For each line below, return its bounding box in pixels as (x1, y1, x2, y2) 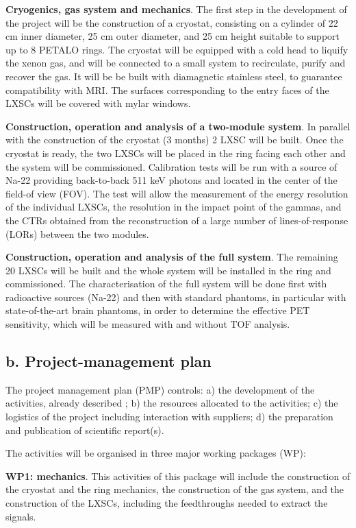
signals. (5, 509, 36, 523)
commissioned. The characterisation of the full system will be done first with (5, 276, 327, 291)
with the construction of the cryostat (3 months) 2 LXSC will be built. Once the (5, 132, 344, 147)
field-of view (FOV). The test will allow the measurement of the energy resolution (5, 186, 348, 200)
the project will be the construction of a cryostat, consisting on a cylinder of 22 (5, 15, 338, 29)
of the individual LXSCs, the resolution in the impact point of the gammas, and (5, 200, 342, 214)
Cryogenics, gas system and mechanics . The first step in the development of (5, 2, 347, 16)
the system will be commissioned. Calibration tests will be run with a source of (5, 159, 338, 173)
